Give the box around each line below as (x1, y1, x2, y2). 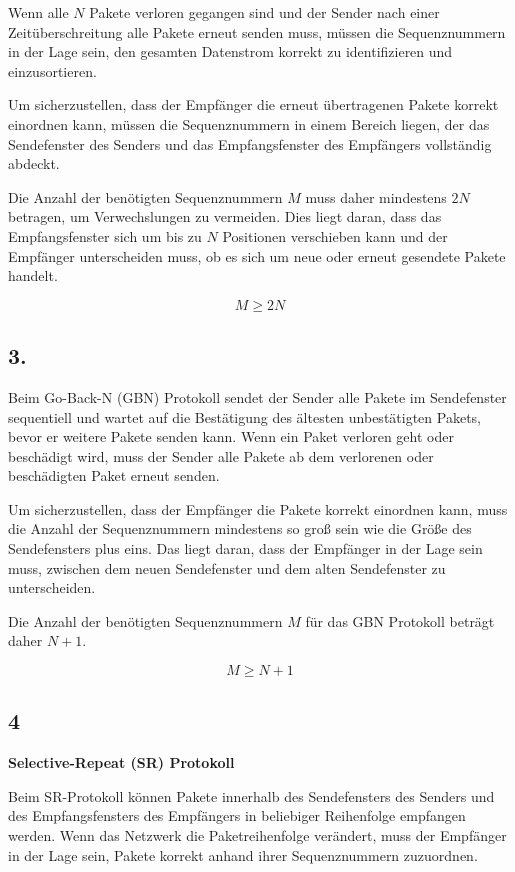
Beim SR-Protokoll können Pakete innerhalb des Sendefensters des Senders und (8, 785, 495, 806)
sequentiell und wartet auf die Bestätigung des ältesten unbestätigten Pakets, (8, 406, 481, 427)
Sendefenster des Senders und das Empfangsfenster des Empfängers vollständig (8, 133, 492, 154)
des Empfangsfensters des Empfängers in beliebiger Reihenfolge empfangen (8, 805, 466, 826)
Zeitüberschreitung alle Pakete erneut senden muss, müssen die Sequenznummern (8, 21, 506, 42)
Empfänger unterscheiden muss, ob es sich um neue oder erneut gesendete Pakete (8, 245, 506, 266)
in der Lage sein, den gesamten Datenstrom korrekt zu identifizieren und (8, 41, 453, 62)
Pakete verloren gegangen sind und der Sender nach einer (89, 2, 440, 22)
